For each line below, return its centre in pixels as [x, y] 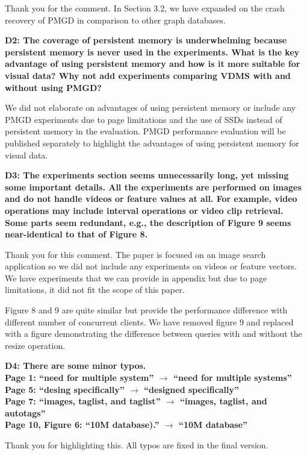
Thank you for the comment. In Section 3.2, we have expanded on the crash [145, 8]
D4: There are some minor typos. [76, 366]
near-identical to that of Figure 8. [76, 234]
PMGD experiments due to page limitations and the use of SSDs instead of [144, 119]
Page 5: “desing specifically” [65, 389]
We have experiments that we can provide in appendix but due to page [136, 278]
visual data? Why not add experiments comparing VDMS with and [148, 75]
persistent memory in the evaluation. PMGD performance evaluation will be [145, 131]
